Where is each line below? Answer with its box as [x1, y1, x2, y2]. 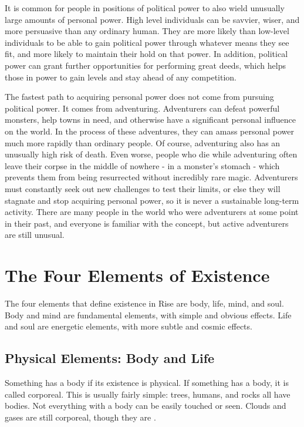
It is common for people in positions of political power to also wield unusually [5, 2, 285, 14]
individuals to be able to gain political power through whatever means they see [5, 36, 289, 48]
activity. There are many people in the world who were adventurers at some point [5, 206, 299, 218]
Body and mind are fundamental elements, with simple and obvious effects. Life [5, 308, 292, 321]
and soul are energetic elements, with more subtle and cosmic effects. [5, 320, 252, 332]
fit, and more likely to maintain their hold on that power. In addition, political [5, 48, 288, 60]
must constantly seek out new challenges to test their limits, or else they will [5, 182, 281, 194]
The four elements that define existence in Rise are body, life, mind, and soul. [5, 297, 284, 309]
